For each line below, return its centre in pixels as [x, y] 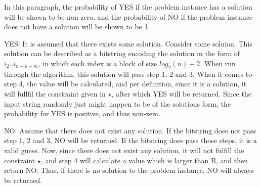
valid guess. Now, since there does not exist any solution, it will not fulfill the [124, 150]
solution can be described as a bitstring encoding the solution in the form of [122, 53]
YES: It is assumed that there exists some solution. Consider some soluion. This [128, 43]
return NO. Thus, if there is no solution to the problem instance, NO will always [129, 170]
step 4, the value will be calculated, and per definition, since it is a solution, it [125, 84]
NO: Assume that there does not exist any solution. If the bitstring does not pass [130, 130]
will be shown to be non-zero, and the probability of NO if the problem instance [128, 16]
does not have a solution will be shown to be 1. [77, 27]
